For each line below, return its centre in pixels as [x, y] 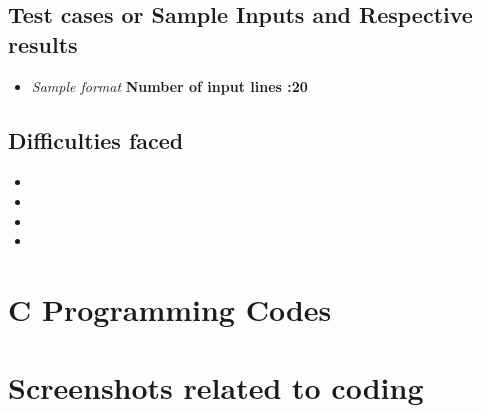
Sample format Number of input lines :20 [169, 85]
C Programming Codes [170, 308]
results [43, 43]
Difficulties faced [96, 139]
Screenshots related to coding [216, 387]
